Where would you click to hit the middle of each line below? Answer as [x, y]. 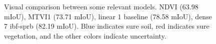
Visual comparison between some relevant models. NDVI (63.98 [101, 6]
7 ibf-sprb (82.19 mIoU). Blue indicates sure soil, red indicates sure [107, 26]
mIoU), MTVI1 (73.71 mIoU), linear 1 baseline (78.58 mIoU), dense [108, 16]
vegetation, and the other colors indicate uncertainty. [85, 35]
